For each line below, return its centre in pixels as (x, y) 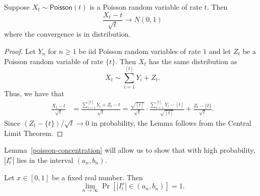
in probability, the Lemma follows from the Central (171, 122)
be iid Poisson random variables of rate (140, 51)
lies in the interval (45, 160)
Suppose (17, 7)
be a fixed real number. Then (97, 177)
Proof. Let (20, 51)
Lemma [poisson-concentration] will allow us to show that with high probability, (130, 150)
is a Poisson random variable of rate (146, 7)
